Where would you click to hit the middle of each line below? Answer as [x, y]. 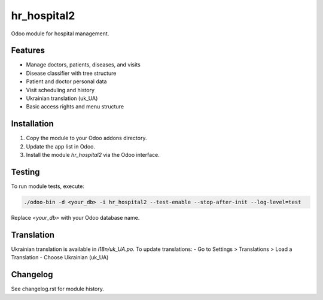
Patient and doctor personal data [66, 81]
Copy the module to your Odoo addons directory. [86, 138]
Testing [25, 172]
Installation [32, 124]
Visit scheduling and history [60, 90]
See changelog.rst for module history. [58, 289]
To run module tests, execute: [48, 186]
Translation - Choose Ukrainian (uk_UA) [60, 257]
